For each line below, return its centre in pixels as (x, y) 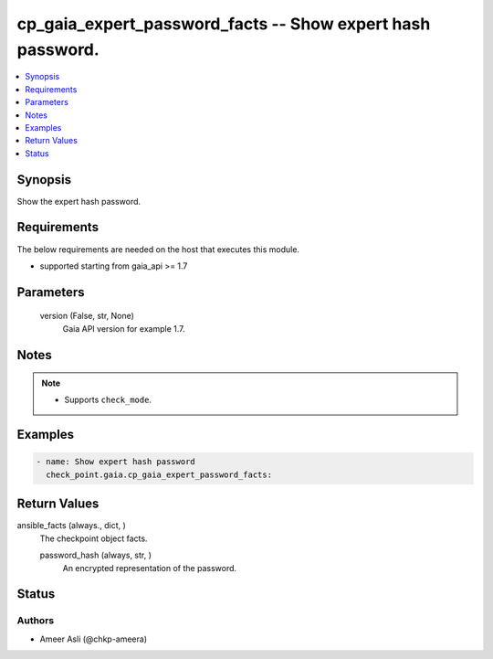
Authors (36, 621)
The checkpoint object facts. (94, 538)
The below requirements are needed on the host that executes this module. (158, 249)
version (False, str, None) (87, 316)
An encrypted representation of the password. (150, 568)
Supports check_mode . (108, 400)
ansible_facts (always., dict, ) (72, 526)
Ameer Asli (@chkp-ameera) (94, 639)
